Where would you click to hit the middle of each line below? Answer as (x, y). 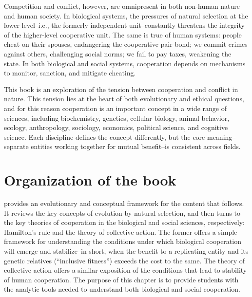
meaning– (221, 137)
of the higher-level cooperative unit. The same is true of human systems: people (123, 34)
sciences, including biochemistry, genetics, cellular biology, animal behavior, (117, 118)
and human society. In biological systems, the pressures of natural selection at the (126, 15)
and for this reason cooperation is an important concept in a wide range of (116, 108)
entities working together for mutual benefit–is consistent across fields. (136, 146)
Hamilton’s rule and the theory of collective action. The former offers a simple (121, 232)
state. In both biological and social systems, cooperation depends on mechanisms (125, 63)
